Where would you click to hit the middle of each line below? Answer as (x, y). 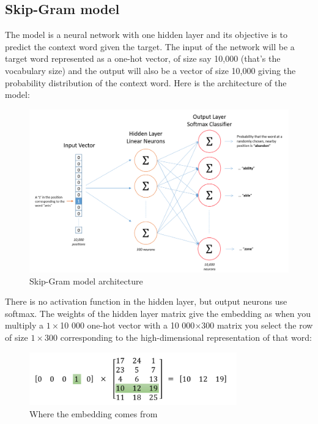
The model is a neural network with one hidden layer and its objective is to (146, 35)
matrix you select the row (265, 325)
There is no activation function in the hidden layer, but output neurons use (146, 301)
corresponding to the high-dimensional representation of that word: (186, 337)
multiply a (24, 325)
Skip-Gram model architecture (86, 281)
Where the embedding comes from (94, 413)
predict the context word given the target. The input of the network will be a (150, 46)
